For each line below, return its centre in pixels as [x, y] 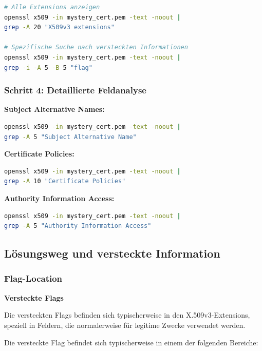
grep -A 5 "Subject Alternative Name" [70, 137]
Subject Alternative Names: [54, 109]
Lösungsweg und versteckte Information [112, 253]
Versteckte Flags [34, 297]
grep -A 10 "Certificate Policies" [65, 181]
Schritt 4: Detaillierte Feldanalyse [75, 90]
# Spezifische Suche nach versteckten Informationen [96, 47]
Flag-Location [33, 278]
